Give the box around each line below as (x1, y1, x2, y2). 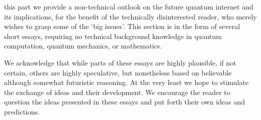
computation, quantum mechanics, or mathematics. (4, 40, 162, 51)
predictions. (4, 106, 40, 116)
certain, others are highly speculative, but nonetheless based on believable (4, 67, 232, 77)
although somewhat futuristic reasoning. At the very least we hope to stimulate (4, 77, 249, 87)
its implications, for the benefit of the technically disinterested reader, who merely (4, 11, 257, 21)
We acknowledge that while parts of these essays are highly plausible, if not (4, 57, 236, 67)
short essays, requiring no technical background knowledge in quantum (4, 30, 222, 41)
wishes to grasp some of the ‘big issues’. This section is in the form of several (4, 21, 240, 31)
